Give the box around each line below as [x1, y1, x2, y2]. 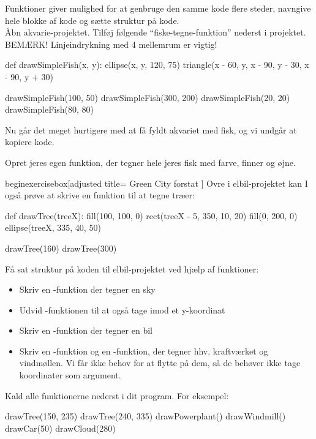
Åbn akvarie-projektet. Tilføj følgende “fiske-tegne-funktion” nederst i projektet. [5, 26, 306, 39]
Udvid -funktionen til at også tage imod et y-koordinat [19, 303, 225, 316]
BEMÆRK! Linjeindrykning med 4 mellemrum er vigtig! [5, 37, 217, 50]
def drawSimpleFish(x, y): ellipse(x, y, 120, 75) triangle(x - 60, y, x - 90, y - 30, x [5, 58, 309, 71]
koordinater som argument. [19, 369, 121, 381]
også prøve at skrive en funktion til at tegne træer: [5, 189, 195, 201]
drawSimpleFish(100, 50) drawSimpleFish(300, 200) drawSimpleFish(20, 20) [5, 91, 290, 103]
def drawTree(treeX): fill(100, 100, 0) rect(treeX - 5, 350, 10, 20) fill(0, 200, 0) [5, 209, 298, 222]
